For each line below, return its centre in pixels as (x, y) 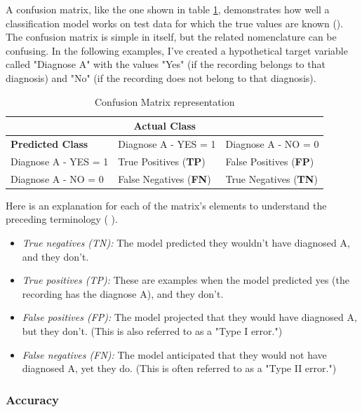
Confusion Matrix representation (165, 101)
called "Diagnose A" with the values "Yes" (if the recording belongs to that (166, 64)
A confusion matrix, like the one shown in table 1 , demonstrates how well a (168, 9)
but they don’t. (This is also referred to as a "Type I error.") (152, 330)
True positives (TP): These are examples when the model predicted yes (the (186, 280)
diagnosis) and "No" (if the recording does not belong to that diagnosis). (161, 77)
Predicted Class (49, 144)
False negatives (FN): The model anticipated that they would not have (174, 354)
